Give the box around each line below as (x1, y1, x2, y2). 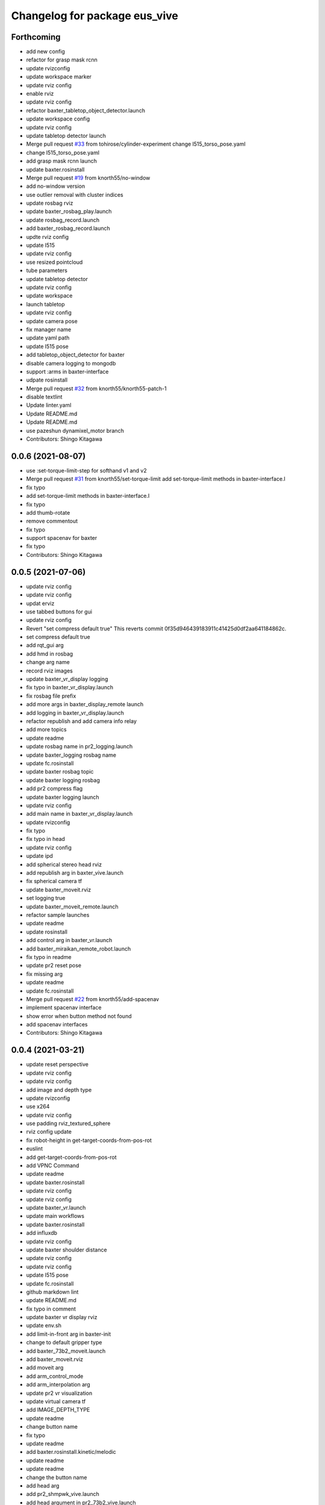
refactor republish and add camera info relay (26, 718, 137, 725)
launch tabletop (26, 300, 66, 308)
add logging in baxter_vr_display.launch (26, 709, 125, 716)
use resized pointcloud (26, 258, 83, 265)
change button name (26, 1423, 78, 1430)
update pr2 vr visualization (26, 1389, 93, 1397)
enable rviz (26, 90, 54, 98)
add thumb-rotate (26, 509, 70, 516)
